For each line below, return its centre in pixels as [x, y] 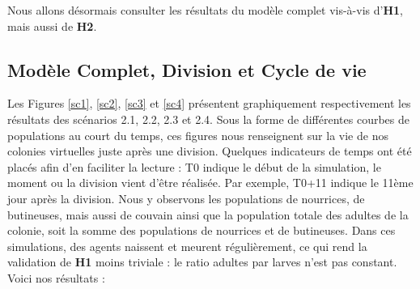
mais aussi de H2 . [52, 25]
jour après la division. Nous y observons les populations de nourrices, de [186, 198]
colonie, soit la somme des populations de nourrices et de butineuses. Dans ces [202, 230]
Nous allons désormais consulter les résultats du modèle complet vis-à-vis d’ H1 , [205, 10]
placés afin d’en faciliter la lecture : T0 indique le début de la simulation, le [194, 166]
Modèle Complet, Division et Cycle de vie [187, 69]
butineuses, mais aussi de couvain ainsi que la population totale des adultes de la [208, 214]
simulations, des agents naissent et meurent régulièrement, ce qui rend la [187, 246]
